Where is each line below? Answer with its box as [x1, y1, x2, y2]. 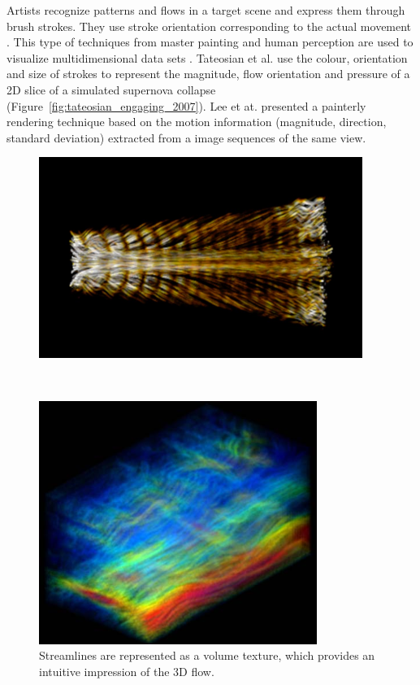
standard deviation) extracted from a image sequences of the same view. [6, 129, 366, 146]
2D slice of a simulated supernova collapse [6, 81, 216, 98]
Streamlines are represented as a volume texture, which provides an [39, 647, 375, 664]
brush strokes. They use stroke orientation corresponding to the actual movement [6, 17, 412, 34]
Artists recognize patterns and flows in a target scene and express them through [6, 2, 405, 18]
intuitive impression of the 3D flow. [39, 662, 214, 679]
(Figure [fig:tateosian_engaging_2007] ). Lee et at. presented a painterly [6, 97, 366, 114]
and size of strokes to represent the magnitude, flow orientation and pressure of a [6, 65, 410, 82]
